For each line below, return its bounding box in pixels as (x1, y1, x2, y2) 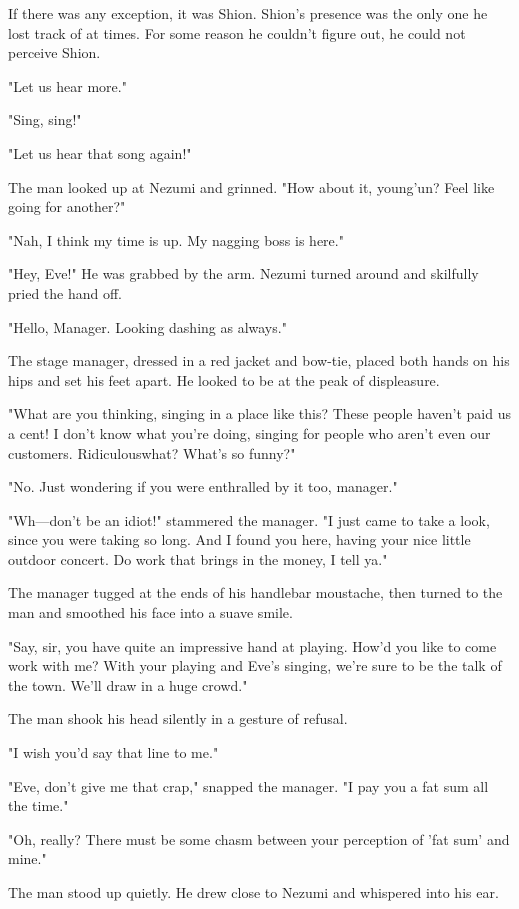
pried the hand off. (8, 282, 123, 303)
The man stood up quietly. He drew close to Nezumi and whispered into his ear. (8, 882, 499, 902)
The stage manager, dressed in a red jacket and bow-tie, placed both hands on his (8, 350, 510, 371)
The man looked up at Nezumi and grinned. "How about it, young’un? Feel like (8, 176, 495, 197)
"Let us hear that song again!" (8, 142, 192, 163)
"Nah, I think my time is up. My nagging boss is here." (8, 229, 344, 250)
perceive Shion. (8, 42, 101, 63)
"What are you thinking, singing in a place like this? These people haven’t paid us (8, 403, 511, 424)
